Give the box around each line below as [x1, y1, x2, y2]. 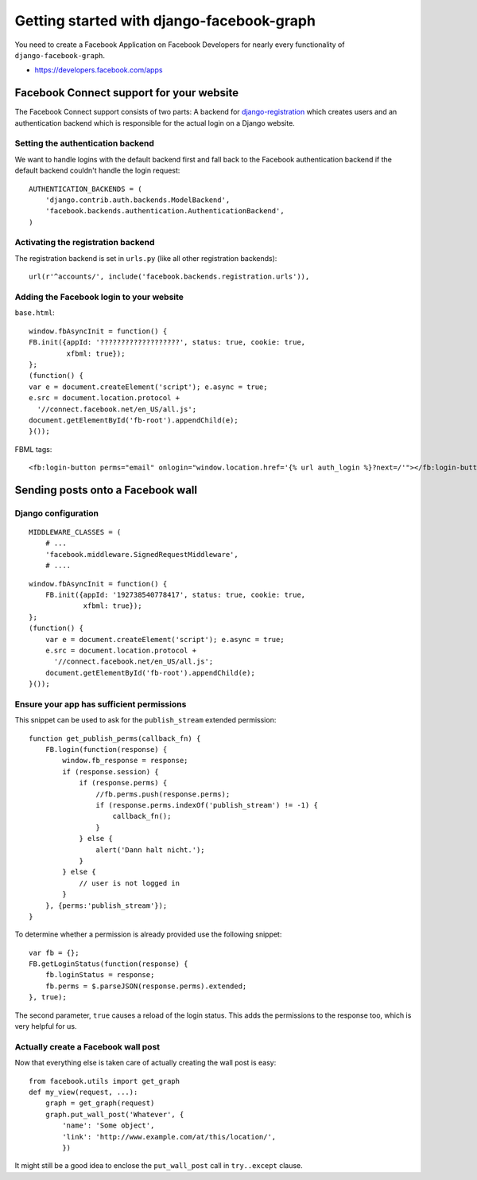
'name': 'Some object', [62, 1121, 155, 1130]
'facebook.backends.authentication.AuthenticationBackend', [45, 207, 285, 216]
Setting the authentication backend [14, 138, 154, 149]
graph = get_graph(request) [45, 1099, 155, 1108]
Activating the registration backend [14, 237, 155, 248]
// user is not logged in [79, 878, 180, 887]
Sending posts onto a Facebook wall [14, 483, 198, 497]
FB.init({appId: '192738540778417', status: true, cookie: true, [45, 590, 306, 599]
